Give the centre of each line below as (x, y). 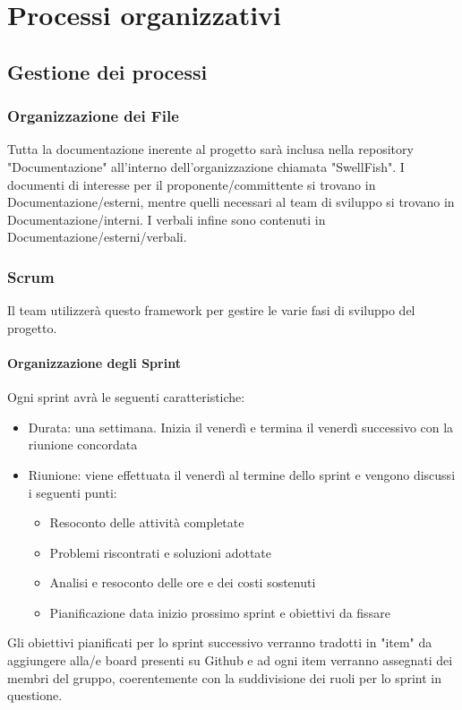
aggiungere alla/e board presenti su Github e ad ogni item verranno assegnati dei (230, 660)
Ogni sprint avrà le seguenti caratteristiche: (126, 397)
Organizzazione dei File (93, 116)
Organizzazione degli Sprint (94, 362)
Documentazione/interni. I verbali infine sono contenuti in (167, 219)
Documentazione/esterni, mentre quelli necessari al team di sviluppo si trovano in (231, 202)
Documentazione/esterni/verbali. (97, 237)
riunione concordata (83, 445)
